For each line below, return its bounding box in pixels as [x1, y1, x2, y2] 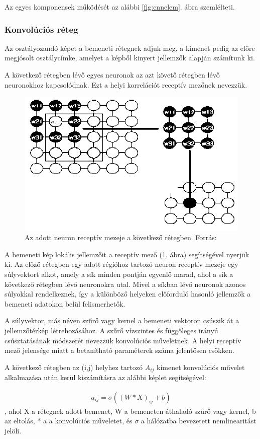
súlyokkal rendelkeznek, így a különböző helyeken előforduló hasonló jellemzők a [5, 288, 251, 299]
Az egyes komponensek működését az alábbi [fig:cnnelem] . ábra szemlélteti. [5, 2, 235, 12]
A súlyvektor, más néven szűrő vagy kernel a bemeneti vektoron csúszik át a [5, 315, 239, 326]
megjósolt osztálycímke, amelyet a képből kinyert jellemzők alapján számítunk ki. [5, 52, 255, 63]
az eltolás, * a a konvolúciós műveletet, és [5, 415, 133, 426]
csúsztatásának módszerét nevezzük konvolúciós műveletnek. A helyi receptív [5, 335, 241, 345]
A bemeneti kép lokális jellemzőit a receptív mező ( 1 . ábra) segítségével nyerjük [5, 249, 249, 259]
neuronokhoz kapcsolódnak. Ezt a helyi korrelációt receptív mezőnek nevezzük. [5, 79, 247, 90]
